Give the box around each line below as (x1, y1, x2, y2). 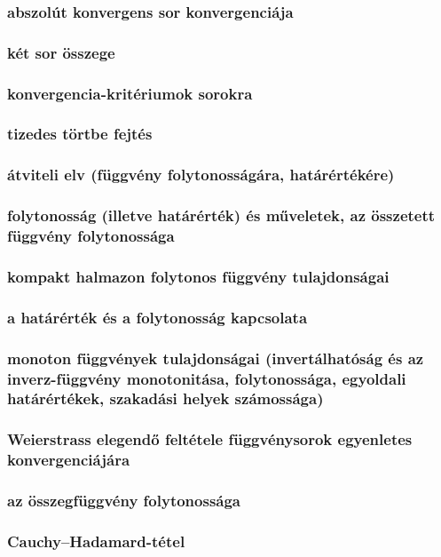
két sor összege (7, 41, 115, 63)
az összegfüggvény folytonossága (7, 489, 241, 512)
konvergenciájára (7, 449, 130, 471)
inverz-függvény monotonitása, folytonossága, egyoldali (7, 367, 406, 389)
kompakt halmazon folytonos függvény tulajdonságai (7, 265, 390, 287)
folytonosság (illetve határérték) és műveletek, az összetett (7, 204, 436, 227)
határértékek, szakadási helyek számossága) (7, 387, 324, 410)
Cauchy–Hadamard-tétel (7, 529, 185, 552)
